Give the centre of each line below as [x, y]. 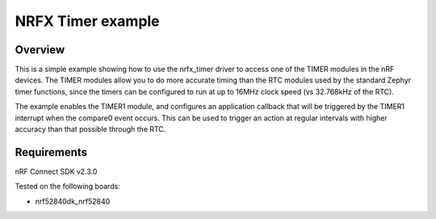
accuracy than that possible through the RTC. [90, 129]
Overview [40, 50]
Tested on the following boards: [67, 187]
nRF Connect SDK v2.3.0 [56, 171]
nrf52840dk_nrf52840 [73, 201]
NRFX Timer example [88, 21]
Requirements [51, 152]
